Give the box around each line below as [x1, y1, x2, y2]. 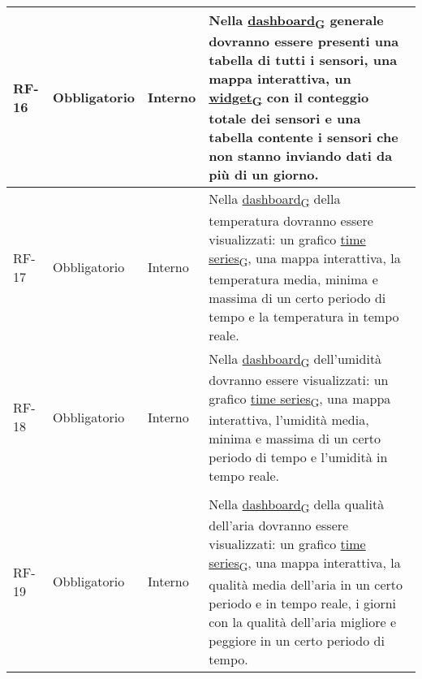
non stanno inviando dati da [209, 146, 393, 166]
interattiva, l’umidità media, [209, 410, 369, 430]
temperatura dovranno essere [209, 210, 373, 230]
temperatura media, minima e [209, 269, 378, 288]
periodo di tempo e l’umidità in [209, 448, 388, 467]
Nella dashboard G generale [209, 11, 384, 32]
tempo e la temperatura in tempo [209, 306, 399, 326]
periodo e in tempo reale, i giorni [209, 593, 397, 612]
